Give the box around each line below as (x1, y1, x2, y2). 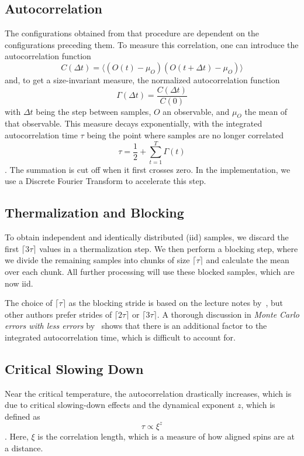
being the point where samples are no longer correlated (87, 129, 284, 141)
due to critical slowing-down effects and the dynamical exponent (5, 399, 235, 411)
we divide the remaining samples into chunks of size (5, 254, 190, 266)
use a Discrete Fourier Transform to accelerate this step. (5, 175, 206, 187)
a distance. (5, 441, 43, 454)
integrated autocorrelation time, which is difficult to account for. (5, 331, 236, 343)
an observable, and (163, 105, 230, 117)
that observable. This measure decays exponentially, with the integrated (5, 117, 262, 130)
